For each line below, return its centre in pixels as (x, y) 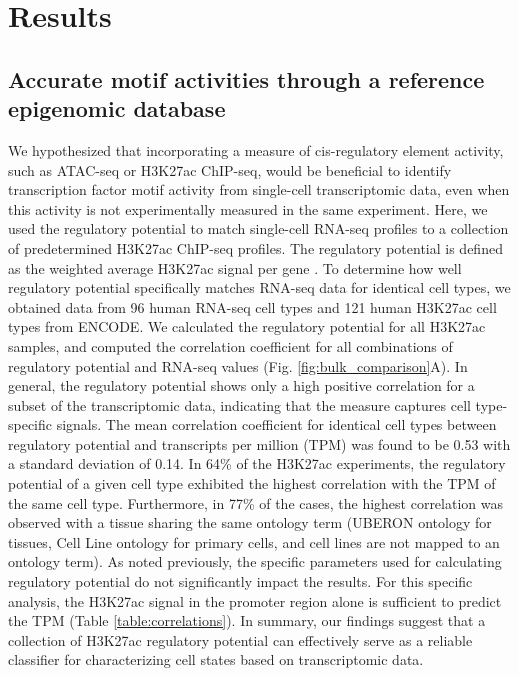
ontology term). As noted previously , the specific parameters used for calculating (255, 561)
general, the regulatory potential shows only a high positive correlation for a (241, 385)
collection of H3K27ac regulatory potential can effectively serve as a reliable (240, 639)
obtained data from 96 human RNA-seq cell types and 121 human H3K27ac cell (252, 306)
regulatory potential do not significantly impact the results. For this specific (240, 581)
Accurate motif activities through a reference (246, 78)
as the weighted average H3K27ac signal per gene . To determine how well (235, 267)
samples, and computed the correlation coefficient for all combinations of (230, 345)
